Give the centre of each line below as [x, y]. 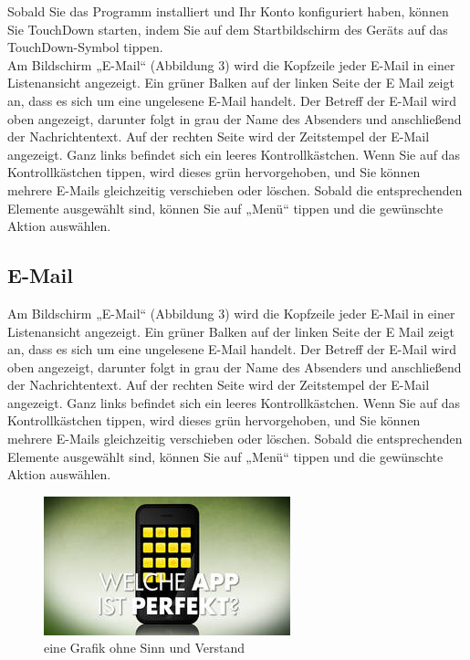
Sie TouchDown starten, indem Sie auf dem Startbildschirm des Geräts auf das [228, 29]
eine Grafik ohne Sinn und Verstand [145, 648]
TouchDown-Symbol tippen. [85, 47]
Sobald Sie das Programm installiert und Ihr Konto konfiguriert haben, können [228, 11]
